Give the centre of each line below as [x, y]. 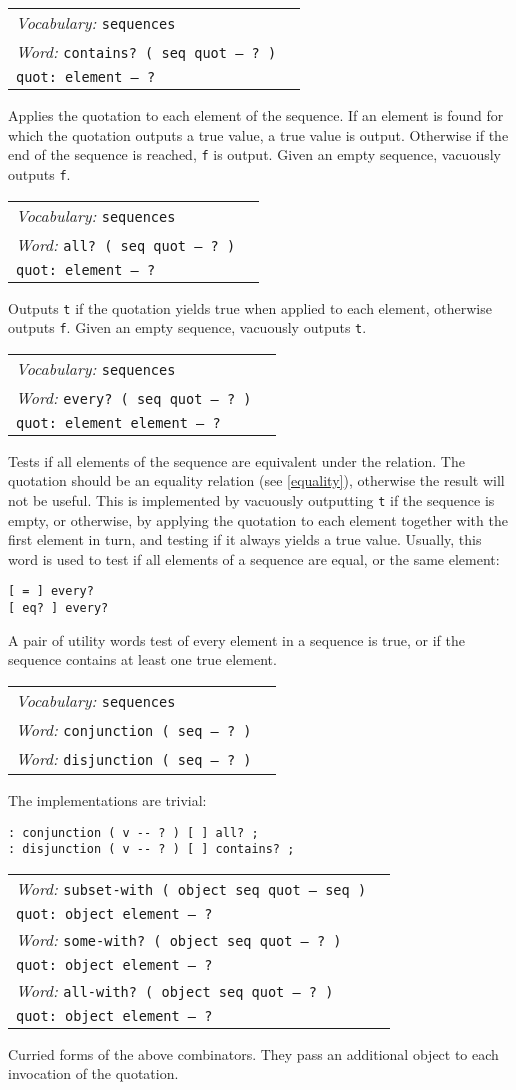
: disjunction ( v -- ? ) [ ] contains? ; [151, 849]
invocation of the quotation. [93, 1073]
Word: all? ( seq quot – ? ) [126, 244]
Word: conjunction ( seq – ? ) [134, 729]
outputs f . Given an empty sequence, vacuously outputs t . [187, 327]
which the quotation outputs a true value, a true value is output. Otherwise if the [258, 134]
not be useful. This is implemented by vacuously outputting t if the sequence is [251, 500]
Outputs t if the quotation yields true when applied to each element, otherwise [250, 307]
